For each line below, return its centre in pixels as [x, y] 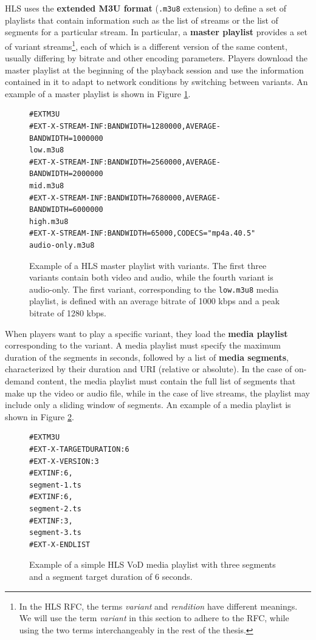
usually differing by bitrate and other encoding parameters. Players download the [156, 58]
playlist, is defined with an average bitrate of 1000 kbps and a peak [155, 301]
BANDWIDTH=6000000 [66, 210]
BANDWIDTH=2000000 [66, 174]
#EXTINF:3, [51, 521]
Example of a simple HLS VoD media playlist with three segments [153, 564]
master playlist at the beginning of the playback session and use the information [154, 70]
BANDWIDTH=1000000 [66, 138]
